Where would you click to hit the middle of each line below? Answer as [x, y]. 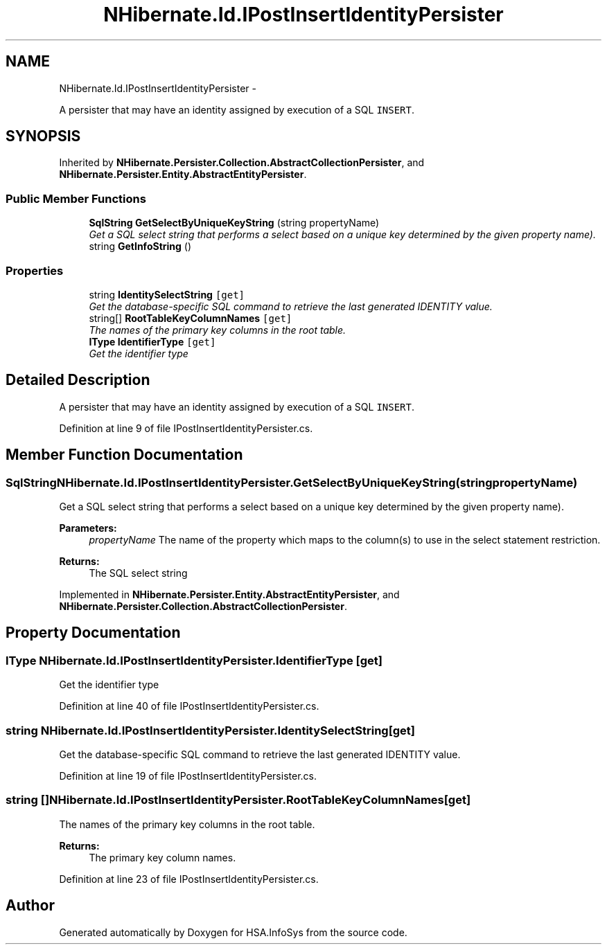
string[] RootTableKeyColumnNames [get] [191, 318]
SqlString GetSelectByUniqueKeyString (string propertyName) [234, 223]
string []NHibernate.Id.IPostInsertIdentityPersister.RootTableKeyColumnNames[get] [238, 800]
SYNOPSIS [43, 136]
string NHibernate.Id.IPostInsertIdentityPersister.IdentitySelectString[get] [210, 730]
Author [30, 906]
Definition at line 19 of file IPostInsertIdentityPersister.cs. [188, 776]
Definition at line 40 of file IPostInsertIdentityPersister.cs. [189, 706]
